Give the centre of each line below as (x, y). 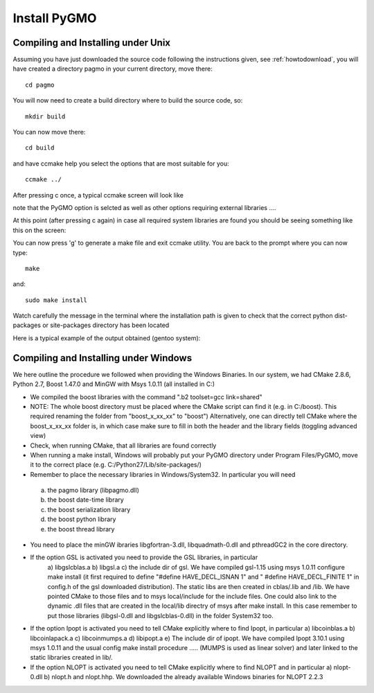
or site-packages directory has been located (106, 325)
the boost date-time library (86, 500)
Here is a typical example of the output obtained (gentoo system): (107, 338)
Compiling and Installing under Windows (103, 358)
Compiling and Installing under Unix (92, 43)
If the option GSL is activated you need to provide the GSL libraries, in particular (144, 557)
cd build (40, 148)
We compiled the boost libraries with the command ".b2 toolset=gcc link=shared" (146, 397)
